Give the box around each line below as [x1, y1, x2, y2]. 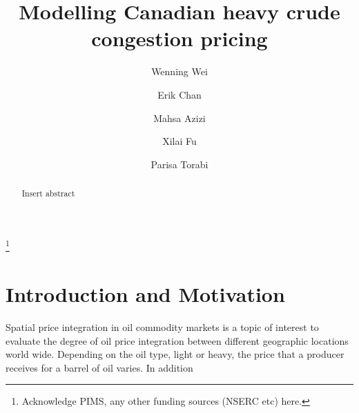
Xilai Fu [162, 134, 197, 148]
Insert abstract [21, 188, 75, 199]
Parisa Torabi [151, 157, 208, 171]
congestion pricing [91, 24, 268, 52]
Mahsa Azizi [153, 110, 206, 125]
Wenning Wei [151, 64, 208, 79]
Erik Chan [157, 87, 202, 101]
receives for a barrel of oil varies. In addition [6, 360, 193, 374]
